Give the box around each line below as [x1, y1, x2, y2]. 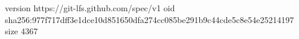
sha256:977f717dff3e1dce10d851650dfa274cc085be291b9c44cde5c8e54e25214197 [5, 13, 294, 25]
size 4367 [5, 25, 38, 37]
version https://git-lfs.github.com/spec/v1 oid [5, 2, 175, 14]
